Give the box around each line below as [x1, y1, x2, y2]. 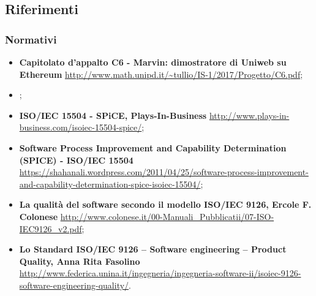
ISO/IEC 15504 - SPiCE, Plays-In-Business [19, 108, 207, 121]
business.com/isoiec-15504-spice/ [19, 121, 142, 134]
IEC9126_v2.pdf [19, 222, 82, 235]
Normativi [5, 31, 57, 47]
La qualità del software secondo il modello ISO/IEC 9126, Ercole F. [19, 198, 312, 211]
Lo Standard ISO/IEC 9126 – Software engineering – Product [19, 243, 287, 256]
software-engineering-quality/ [19, 278, 129, 291]
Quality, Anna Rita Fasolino [19, 254, 140, 267]
